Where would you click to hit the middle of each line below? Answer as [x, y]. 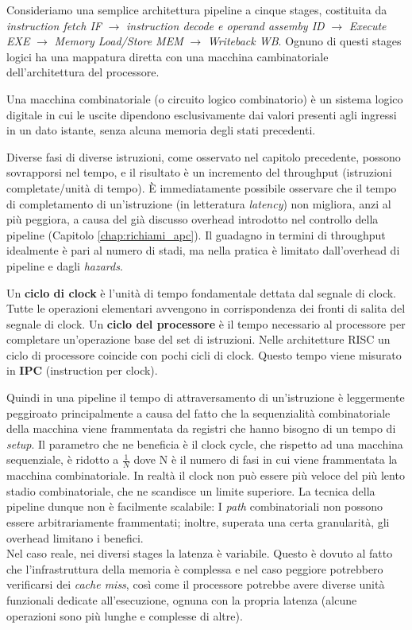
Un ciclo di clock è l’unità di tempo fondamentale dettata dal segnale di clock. [202, 292]
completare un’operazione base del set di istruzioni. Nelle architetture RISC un [198, 339]
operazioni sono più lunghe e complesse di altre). [125, 615]
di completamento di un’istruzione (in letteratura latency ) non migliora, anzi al [199, 203]
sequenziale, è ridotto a [63, 459]
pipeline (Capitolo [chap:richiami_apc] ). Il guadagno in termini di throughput [196, 234]
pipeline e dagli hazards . [65, 265]
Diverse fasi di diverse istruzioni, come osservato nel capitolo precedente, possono [204, 156]
